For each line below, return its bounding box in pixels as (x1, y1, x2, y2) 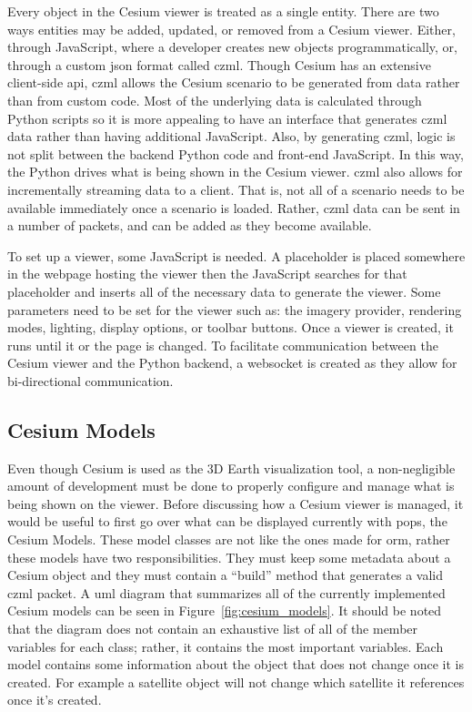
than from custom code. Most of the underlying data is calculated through (7, 90, 422, 109)
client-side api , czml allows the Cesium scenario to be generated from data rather (7, 73, 460, 92)
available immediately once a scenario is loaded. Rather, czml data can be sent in (7, 198, 460, 217)
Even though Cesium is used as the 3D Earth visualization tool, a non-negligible (7, 458, 456, 477)
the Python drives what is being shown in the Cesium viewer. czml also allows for (7, 162, 463, 181)
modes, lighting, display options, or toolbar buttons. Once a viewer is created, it (7, 318, 454, 337)
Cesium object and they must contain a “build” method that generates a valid (7, 565, 443, 585)
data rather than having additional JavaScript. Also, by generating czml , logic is (7, 127, 456, 146)
